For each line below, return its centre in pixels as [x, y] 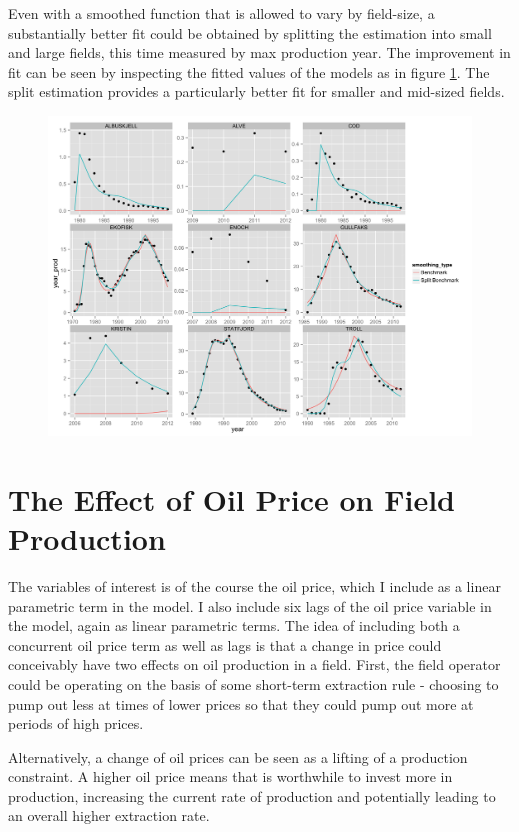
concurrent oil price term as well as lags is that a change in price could [225, 644]
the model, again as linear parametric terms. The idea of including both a [234, 625]
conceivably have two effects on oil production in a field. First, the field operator [254, 664]
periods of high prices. [76, 723]
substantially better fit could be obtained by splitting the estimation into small [250, 32]
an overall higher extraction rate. [109, 815]
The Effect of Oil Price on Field [231, 498]
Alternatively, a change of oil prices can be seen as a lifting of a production [238, 756]
